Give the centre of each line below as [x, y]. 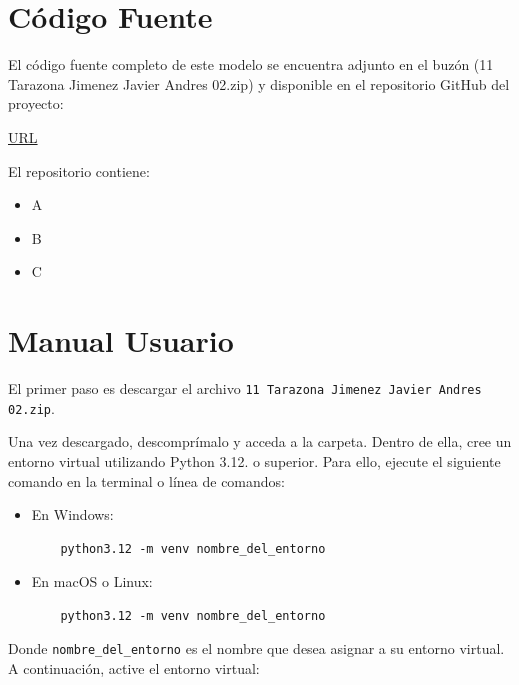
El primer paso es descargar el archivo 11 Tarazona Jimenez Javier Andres [245, 388]
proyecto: [36, 103]
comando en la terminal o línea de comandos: [146, 480]
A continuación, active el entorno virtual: [134, 668]
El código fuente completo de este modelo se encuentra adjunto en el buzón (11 [251, 64]
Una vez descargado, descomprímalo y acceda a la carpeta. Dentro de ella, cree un [260, 441]
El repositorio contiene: [79, 170]
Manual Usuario [121, 340]
